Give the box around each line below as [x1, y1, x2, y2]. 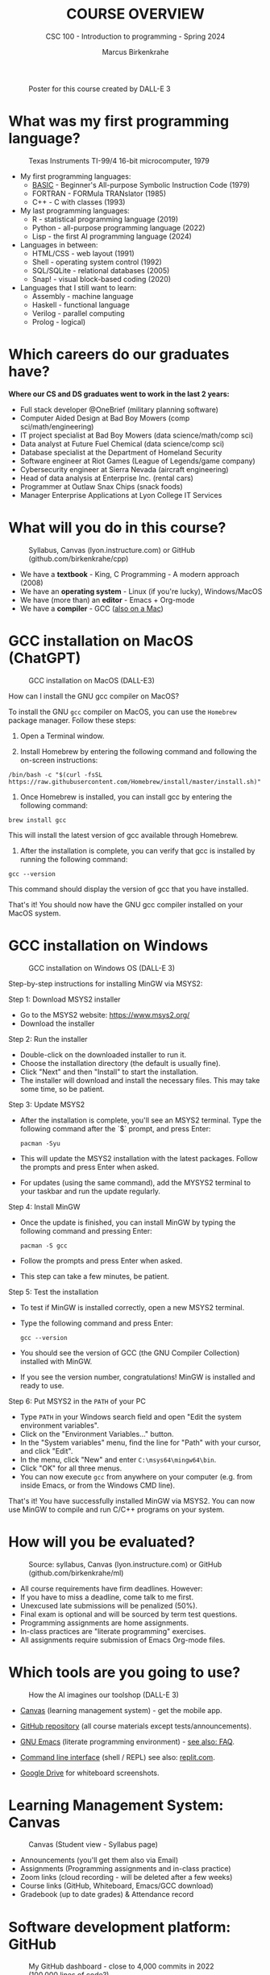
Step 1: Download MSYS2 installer [8, 994, 121, 1004]
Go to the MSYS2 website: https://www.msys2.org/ [19, 1010, 190, 1019]
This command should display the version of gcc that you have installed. [8, 884, 249, 894]
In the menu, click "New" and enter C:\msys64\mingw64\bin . [19, 1454, 217, 1464]
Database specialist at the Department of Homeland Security [19, 447, 222, 457]
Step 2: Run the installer [8, 1034, 88, 1044]
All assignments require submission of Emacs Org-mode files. [19, 1635, 226, 1645]
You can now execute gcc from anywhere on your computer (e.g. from [19, 1471, 253, 1481]
